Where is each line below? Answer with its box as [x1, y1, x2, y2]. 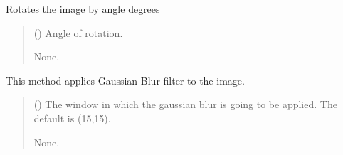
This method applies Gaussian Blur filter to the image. [6, 73, 245, 87]
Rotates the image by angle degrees [6, 1, 160, 16]
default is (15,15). [33, 110, 111, 125]
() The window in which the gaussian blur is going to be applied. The [33, 97, 337, 112]
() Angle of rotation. [33, 25, 123, 40]
